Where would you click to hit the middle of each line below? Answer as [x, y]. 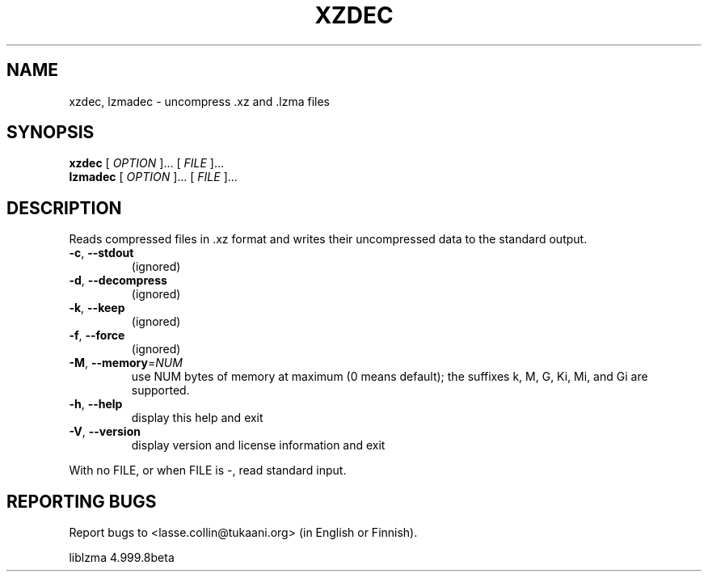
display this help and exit [197, 418]
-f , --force [97, 335]
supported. [160, 390]
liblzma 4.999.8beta [122, 558]
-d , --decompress [118, 281]
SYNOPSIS [51, 133]
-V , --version [105, 432]
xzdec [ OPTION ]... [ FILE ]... [147, 163]
